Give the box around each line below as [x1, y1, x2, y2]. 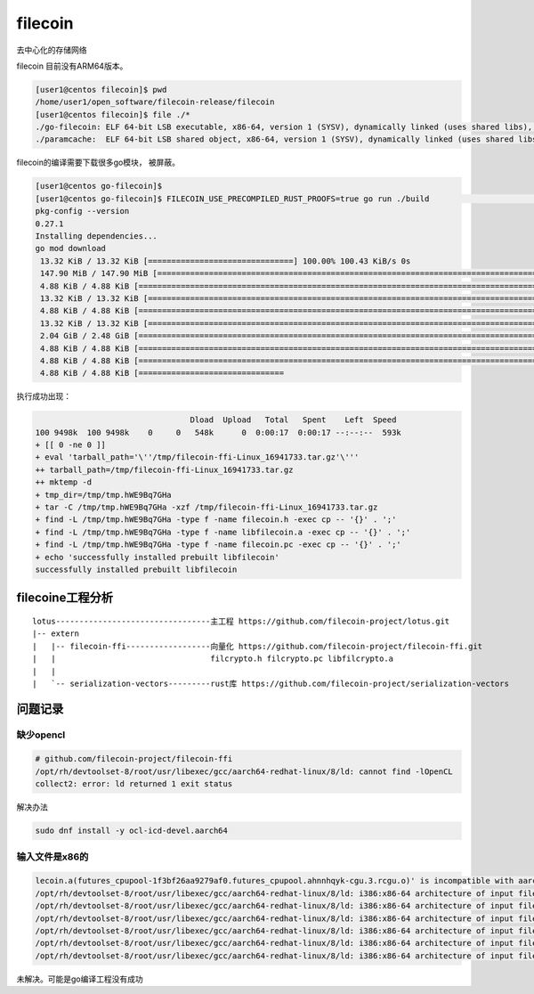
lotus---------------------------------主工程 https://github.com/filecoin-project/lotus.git [32, 615, 450, 626]
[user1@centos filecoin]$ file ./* [35, 110, 190, 119]
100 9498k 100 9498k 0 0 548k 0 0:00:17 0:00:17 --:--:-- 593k [35, 428, 402, 437]
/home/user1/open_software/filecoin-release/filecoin [35, 97, 275, 107]
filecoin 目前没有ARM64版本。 [16, 61, 128, 71]
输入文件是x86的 [16, 851, 89, 863]
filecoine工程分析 [16, 591, 113, 606]
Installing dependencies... [35, 232, 158, 241]
